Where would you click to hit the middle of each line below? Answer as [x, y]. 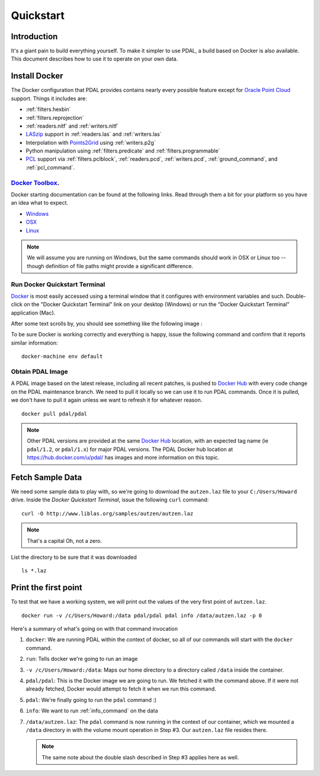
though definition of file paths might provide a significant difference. [110, 266]
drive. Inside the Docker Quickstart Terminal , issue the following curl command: [110, 500]
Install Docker [37, 76]
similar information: [35, 343]
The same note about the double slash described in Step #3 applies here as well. [140, 757]
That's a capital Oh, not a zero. [64, 540]
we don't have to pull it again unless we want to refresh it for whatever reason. [107, 400]
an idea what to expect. [39, 203]
